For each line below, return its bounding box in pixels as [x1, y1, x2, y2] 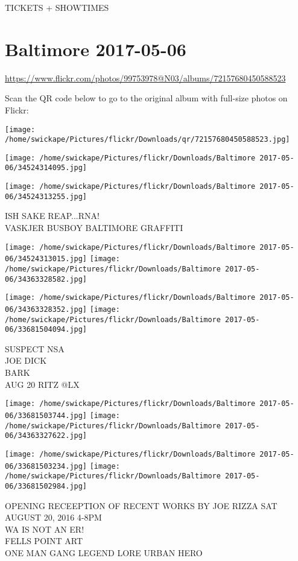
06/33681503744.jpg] [5, 411, 87, 420]
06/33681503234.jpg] [5, 461, 87, 471]
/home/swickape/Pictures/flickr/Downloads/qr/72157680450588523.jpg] [5, 135, 290, 144]
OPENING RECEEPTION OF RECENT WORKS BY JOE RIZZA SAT [5, 499, 277, 512]
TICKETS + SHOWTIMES [5, 1, 109, 13]
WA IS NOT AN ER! [5, 522, 84, 535]
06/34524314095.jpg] [5, 163, 87, 173]
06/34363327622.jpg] [5, 431, 87, 440]
